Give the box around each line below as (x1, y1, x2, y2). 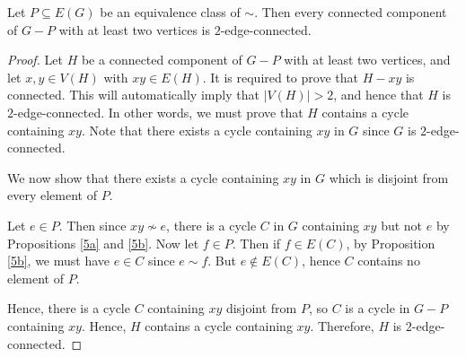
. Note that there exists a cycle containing (81, 120, 312, 139)
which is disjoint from (329, 168, 449, 187)
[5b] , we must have (7, 251, 110, 270)
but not (381, 215, 423, 234)
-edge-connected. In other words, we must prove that (13, 102, 303, 121)
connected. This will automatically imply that (7, 85, 259, 104)
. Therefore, (310, 316, 374, 335)
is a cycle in (345, 299, 410, 318)
